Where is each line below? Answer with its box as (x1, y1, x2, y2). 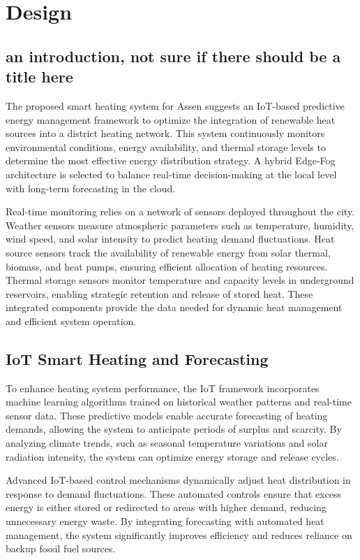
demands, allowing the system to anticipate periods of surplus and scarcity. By (6, 422, 342, 436)
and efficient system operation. (6, 313, 137, 328)
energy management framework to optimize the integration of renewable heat (6, 112, 336, 127)
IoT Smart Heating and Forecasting (6, 347, 269, 369)
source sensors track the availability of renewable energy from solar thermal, (6, 245, 331, 259)
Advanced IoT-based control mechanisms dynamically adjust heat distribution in (6, 473, 351, 487)
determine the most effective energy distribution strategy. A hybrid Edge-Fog (6, 153, 336, 168)
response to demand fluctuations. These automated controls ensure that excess (6, 486, 341, 501)
